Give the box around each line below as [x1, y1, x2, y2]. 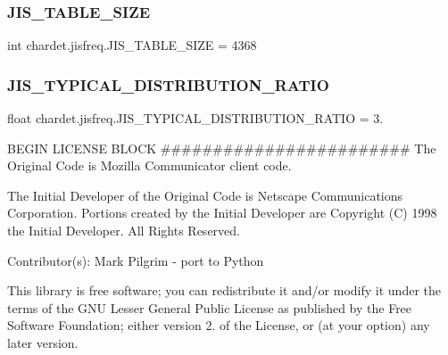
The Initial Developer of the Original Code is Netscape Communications [7, 186, 403, 204]
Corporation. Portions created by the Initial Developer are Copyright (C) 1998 [7, 203, 437, 222]
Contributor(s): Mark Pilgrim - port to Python [7, 251, 264, 269]
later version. [7, 333, 79, 351]
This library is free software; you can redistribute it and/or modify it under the [7, 281, 441, 300]
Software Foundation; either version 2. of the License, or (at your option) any [7, 316, 430, 334]
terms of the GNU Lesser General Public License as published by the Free [7, 298, 412, 317]
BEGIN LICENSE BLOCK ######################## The [7, 138, 436, 157]
